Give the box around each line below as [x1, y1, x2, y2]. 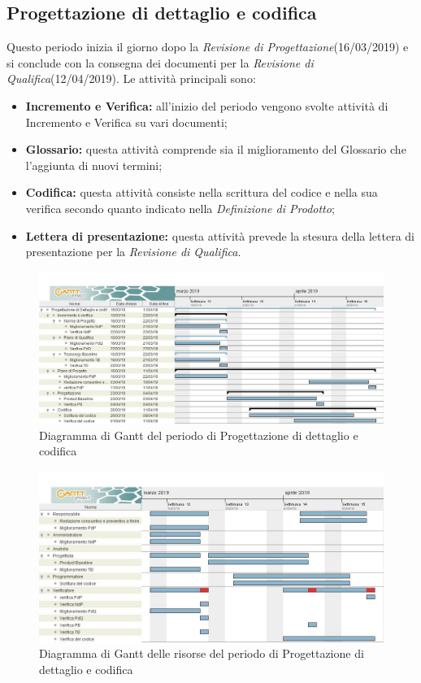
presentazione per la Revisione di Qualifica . [25, 243, 241, 260]
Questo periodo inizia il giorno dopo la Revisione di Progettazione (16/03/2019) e [7, 38, 409, 55]
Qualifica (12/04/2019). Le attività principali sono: [7, 70, 256, 87]
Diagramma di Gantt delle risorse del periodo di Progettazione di [39, 645, 364, 662]
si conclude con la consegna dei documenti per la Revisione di [7, 54, 314, 71]
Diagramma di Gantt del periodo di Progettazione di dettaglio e [39, 426, 358, 443]
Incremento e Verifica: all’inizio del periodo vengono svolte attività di [25, 97, 388, 114]
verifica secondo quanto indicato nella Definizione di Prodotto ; [25, 199, 335, 216]
